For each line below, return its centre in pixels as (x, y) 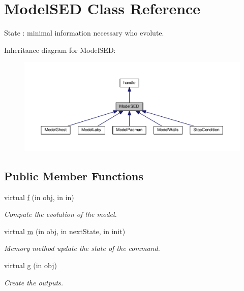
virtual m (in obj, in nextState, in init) (65, 231)
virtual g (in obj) (30, 265)
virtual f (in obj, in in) (39, 197)
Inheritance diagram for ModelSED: (60, 50)
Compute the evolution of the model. (60, 214)
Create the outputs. (34, 282)
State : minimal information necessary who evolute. (84, 33)
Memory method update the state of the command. (82, 248)
